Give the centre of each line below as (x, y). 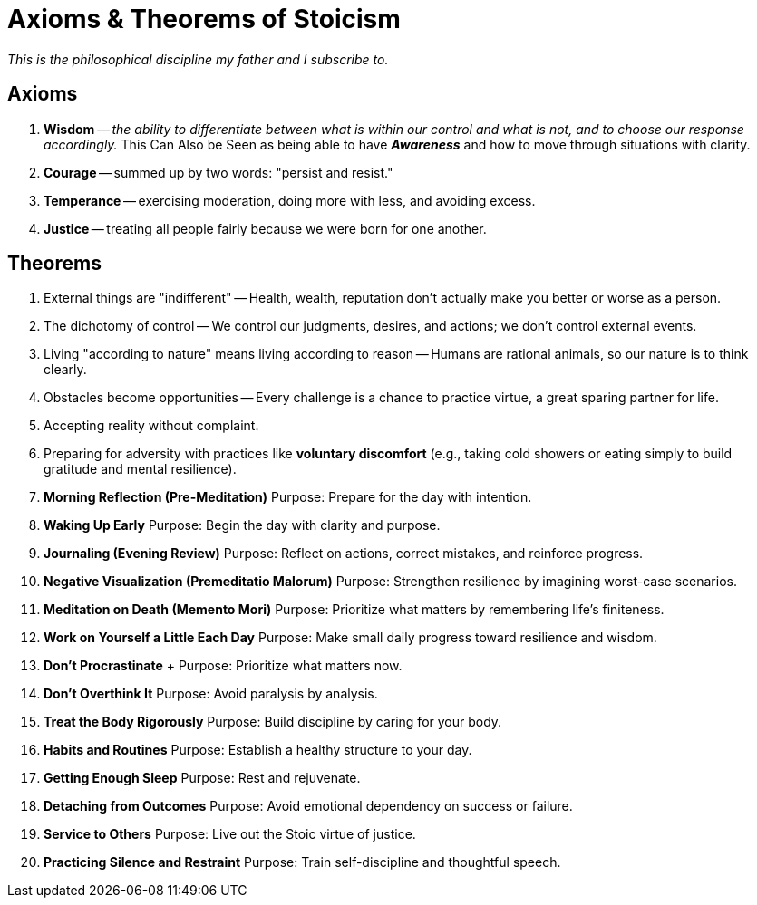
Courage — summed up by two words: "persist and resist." (218, 172)
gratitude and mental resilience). (140, 469)
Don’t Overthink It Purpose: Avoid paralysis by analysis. (211, 694)
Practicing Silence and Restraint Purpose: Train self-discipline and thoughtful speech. (302, 862)
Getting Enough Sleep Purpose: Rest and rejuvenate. (202, 778)
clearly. (65, 370)
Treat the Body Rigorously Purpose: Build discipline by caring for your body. (273, 722)
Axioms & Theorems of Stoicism (204, 19)
